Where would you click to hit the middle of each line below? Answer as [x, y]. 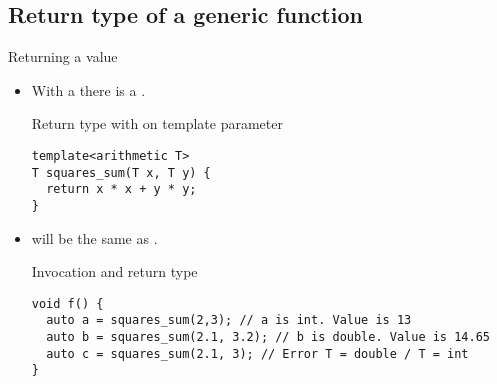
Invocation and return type [114, 271]
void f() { [67, 303]
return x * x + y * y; [121, 189]
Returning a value [63, 56]
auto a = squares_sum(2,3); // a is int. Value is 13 [229, 320]
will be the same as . [94, 237]
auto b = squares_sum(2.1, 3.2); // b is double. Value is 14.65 [268, 337]
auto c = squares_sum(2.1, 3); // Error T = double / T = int [257, 353]
